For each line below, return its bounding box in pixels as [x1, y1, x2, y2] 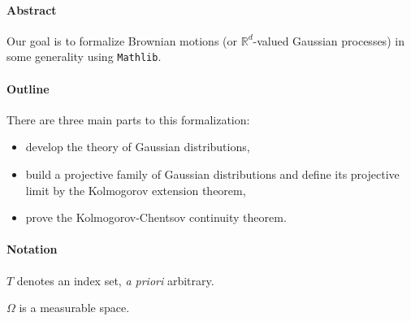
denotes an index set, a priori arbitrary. [16, 271, 214, 288]
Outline [6, 80, 50, 97]
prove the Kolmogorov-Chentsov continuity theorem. [25, 209, 287, 226]
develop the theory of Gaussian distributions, [25, 138, 250, 155]
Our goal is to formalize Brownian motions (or [6, 32, 238, 49]
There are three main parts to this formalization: [6, 111, 250, 128]
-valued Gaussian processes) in [253, 32, 405, 49]
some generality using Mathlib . [6, 48, 162, 65]
